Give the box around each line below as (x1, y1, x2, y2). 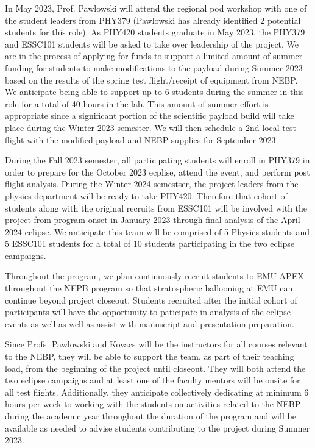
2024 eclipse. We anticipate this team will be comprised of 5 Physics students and (5, 225, 310, 238)
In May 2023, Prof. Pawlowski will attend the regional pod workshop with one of (5, 2, 307, 14)
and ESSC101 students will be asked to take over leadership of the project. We (5, 37, 299, 50)
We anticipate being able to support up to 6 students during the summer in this (5, 85, 304, 98)
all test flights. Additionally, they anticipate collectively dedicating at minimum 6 (5, 385, 309, 398)
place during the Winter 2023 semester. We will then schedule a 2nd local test (5, 121, 296, 133)
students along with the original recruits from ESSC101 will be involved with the (5, 201, 308, 214)
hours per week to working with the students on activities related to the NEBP (5, 397, 301, 410)
